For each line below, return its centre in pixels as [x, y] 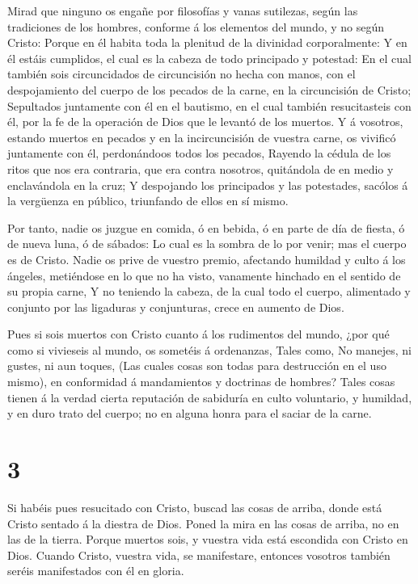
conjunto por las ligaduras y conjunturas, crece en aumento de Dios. [176, 307]
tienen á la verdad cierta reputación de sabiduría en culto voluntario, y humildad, [210, 397]
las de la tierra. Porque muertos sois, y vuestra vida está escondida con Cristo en [208, 539]
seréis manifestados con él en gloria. [96, 571]
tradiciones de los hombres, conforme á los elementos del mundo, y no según [196, 26]
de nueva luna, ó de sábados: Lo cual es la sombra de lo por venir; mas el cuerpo [207, 244]
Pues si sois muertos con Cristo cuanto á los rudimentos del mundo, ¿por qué [198, 334]
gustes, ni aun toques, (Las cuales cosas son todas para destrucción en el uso [197, 366]
